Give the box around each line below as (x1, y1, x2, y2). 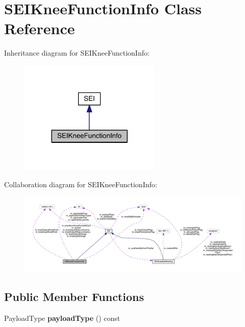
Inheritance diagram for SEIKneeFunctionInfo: (4, 47, 150, 58)
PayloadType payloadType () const (4, 312, 120, 323)
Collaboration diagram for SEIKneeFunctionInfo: (4, 179, 157, 189)
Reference (4, 18, 75, 39)
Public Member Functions (4, 288, 144, 304)
